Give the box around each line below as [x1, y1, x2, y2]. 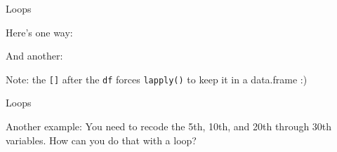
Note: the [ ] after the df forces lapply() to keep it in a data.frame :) [6, 71, 308, 86]
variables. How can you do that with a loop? [6, 132, 197, 147]
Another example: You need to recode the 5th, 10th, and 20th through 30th [6, 119, 332, 134]
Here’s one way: [6, 25, 73, 39]
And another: [6, 48, 63, 63]
